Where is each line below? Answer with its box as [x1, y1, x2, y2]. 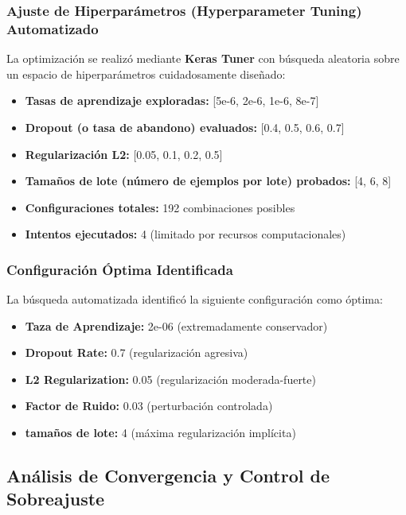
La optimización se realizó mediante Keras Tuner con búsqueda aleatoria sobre [6, 50, 400, 67]
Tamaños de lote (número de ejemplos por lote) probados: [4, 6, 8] [25, 172, 392, 189]
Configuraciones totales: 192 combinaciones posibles [25, 199, 295, 215]
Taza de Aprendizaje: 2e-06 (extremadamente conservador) [25, 317, 328, 334]
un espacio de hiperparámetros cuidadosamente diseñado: [6, 65, 286, 82]
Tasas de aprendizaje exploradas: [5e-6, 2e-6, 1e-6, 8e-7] [25, 92, 319, 109]
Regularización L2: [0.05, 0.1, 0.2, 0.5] [25, 145, 223, 162]
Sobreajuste [6, 486, 105, 511]
